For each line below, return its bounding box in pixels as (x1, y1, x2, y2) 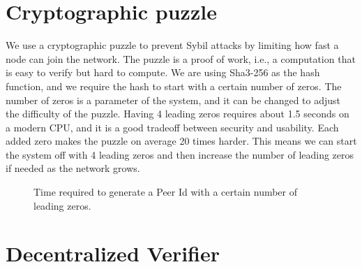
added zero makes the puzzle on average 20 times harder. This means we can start (6, 133, 357, 148)
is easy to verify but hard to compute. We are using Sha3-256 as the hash (6, 65, 320, 80)
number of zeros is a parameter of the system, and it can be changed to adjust (6, 92, 341, 107)
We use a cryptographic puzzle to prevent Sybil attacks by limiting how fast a (6, 38, 339, 52)
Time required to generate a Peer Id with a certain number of (33, 185, 298, 199)
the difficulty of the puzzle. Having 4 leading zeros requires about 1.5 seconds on (6, 106, 349, 121)
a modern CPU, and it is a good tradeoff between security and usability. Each (6, 120, 339, 134)
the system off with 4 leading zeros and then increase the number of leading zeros (6, 147, 354, 161)
